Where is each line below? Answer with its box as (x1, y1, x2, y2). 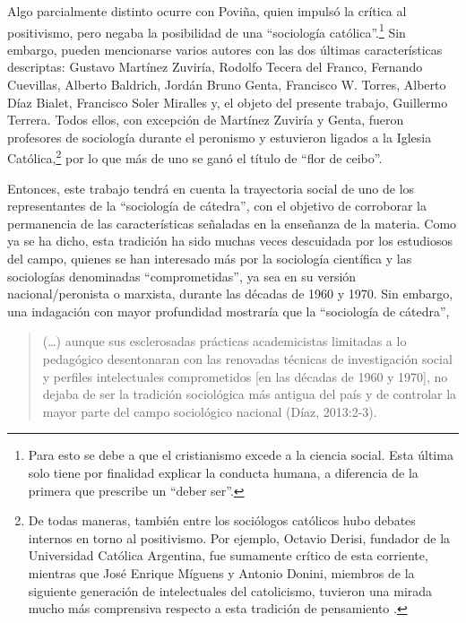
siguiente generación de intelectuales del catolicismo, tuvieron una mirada (28, 581, 433, 600)
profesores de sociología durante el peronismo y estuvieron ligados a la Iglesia (7, 127, 432, 146)
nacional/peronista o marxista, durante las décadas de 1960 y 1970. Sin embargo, (7, 284, 453, 303)
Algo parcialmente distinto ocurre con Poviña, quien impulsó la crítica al (7, 2, 407, 20)
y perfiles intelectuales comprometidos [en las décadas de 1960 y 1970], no (42, 367, 448, 385)
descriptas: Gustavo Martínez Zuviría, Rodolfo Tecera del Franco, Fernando (7, 57, 423, 76)
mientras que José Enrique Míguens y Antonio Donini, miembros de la (28, 563, 415, 582)
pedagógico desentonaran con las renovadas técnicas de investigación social (42, 350, 453, 368)
